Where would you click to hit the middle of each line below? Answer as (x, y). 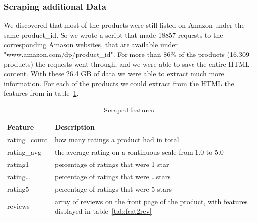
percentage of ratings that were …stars (112, 176)
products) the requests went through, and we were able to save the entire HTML (127, 64)
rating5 (18, 189)
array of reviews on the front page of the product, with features (151, 201)
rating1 (18, 164)
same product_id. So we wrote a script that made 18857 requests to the (114, 34)
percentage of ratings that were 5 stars (113, 189)
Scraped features (129, 109)
